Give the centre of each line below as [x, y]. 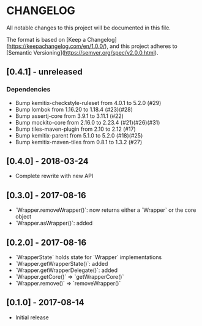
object [23, 217]
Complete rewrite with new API [54, 176]
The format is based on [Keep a [46, 39]
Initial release [32, 317]
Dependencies [28, 90]
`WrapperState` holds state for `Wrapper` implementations [88, 257]
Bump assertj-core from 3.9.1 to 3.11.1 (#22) [69, 116]
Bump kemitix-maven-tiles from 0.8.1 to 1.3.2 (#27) [79, 142]
